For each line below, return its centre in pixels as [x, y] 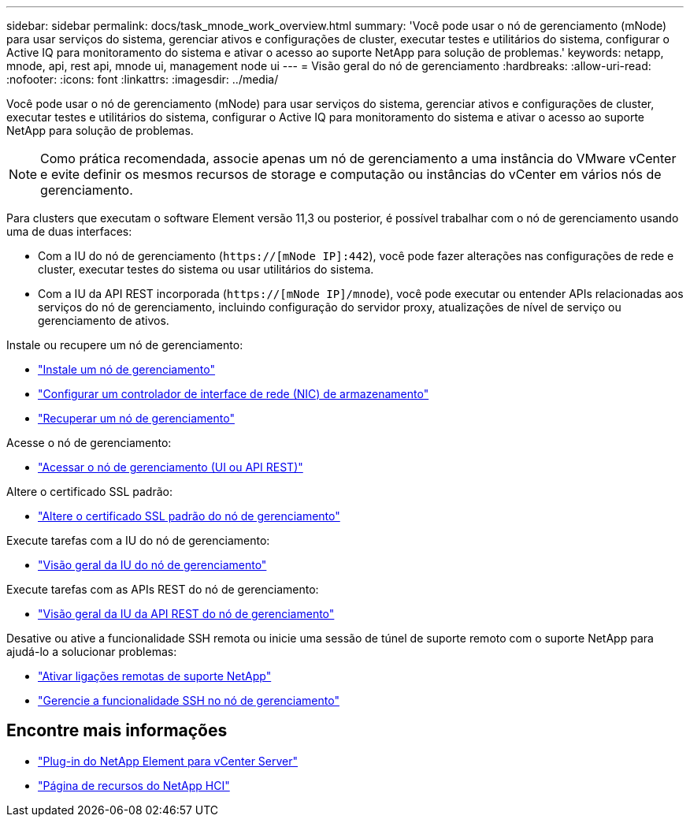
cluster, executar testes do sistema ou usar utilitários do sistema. [206, 269]
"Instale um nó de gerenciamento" [127, 369]
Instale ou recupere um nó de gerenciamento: [125, 345]
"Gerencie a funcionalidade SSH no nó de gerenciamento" [189, 700]
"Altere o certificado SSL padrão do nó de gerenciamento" [189, 516]
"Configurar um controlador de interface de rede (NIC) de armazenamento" [234, 394]
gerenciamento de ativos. [104, 320]
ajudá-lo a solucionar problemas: [92, 652]
